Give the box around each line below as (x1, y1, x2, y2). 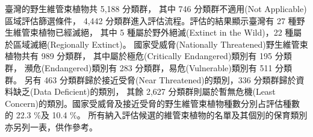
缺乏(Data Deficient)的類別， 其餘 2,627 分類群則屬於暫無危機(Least (13, 85, 276, 98)
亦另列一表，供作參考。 (5, 120, 98, 133)
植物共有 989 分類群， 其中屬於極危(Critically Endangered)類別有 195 (5, 49, 273, 62)
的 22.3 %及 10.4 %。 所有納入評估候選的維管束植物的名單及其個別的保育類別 (5, 109, 308, 121)
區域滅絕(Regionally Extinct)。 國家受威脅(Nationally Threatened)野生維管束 (13, 37, 308, 50)
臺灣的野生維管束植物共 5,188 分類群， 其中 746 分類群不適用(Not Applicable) (5, 2, 307, 14)
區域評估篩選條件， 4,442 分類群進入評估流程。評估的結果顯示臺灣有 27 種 (5, 14, 297, 27)
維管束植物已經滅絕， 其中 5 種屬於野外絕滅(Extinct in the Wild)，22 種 (13, 26, 294, 39)
